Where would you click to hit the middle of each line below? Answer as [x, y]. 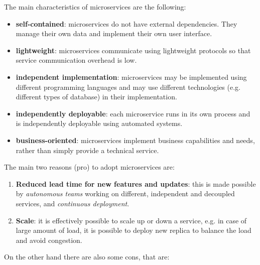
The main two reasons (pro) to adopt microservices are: [89, 167]
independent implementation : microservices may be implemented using [131, 77]
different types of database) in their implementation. [96, 97]
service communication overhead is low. [76, 60]
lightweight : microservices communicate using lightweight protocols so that [133, 50]
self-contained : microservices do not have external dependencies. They [126, 23]
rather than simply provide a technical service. [87, 150]
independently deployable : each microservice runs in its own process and [133, 113]
